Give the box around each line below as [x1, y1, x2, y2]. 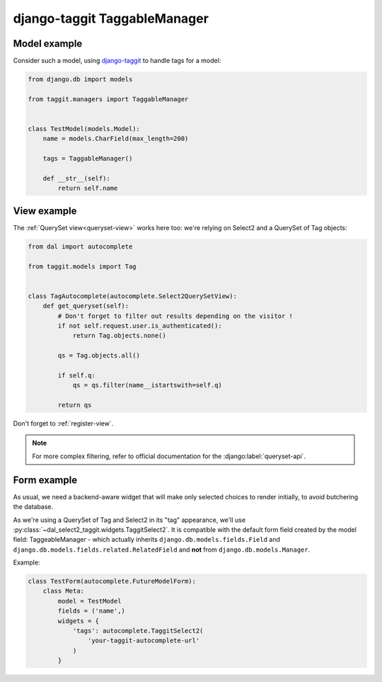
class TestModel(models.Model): [28, 125, 141, 132]
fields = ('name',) [57, 607, 125, 615]
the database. [13, 503, 54, 511]
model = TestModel [57, 597, 122, 605]
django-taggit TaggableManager [13, 11, 209, 26]
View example [13, 205, 77, 217]
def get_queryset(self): [42, 302, 129, 310]
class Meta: [42, 587, 85, 595]
